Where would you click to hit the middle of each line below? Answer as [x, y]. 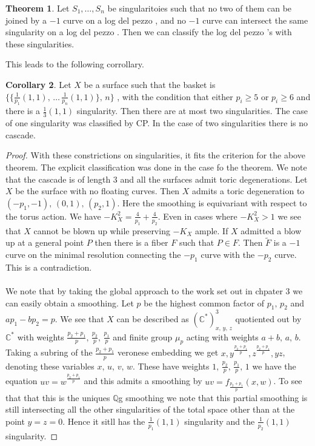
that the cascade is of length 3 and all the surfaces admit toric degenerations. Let [157, 179]
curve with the [228, 254]
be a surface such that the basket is [150, 84]
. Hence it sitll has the [104, 421]
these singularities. [40, 43]
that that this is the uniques [58, 397]
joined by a [26, 20]
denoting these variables [50, 366]
